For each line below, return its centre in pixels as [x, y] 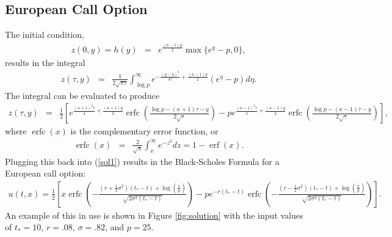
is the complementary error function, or [144, 131]
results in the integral [45, 62]
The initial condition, [45, 35]
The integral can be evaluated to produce [82, 95]
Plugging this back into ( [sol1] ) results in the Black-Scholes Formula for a [142, 161]
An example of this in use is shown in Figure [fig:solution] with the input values [154, 215]
